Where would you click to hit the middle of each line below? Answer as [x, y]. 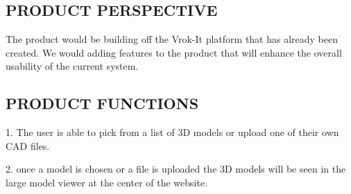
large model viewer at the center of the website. [107, 182]
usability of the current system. [72, 66]
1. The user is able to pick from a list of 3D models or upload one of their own [172, 132]
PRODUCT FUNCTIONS [102, 103]
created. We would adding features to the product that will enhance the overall [174, 52]
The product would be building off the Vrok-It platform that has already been [172, 39]
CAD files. [28, 145]
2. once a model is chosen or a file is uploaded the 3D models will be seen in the [176, 169]
